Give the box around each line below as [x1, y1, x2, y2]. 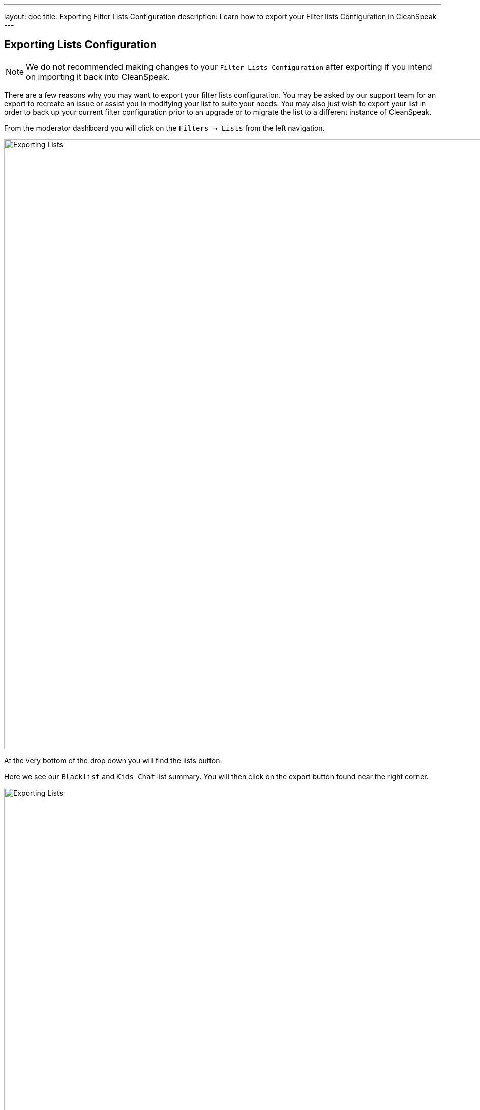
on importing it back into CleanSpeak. [26, 71, 170, 82]
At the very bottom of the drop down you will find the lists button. [4, 756, 222, 765]
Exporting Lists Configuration [4, 38, 157, 51]
